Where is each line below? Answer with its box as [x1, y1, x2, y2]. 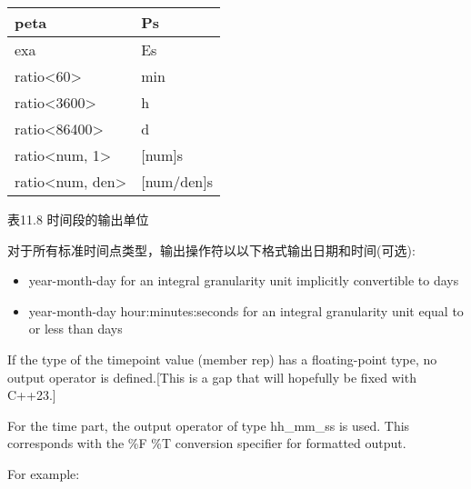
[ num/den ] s [141, 171, 213, 192]
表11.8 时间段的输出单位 [7, 210, 149, 228]
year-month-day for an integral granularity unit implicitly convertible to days [28, 271, 459, 290]
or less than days [28, 319, 123, 338]
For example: [7, 464, 80, 483]
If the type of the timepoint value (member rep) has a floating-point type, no [7, 349, 437, 368]
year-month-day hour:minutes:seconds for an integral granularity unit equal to [28, 301, 464, 320]
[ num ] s [141, 145, 184, 165]
